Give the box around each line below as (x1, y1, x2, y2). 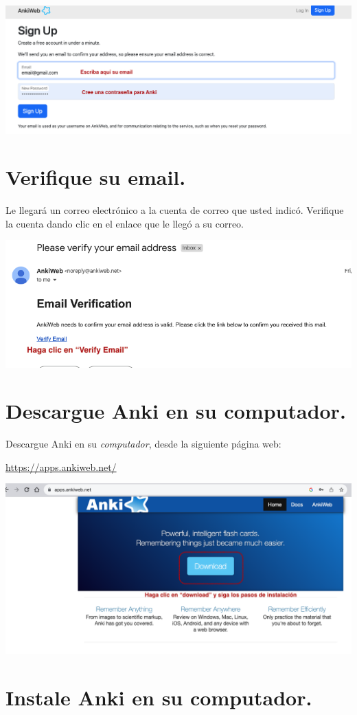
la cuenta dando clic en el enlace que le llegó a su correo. (5, 216, 244, 230)
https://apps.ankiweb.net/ (5, 459, 117, 474)
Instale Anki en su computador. (5, 683, 312, 712)
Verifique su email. (5, 163, 186, 191)
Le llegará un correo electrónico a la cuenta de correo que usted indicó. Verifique (5, 203, 344, 217)
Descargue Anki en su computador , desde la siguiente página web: (5, 437, 281, 451)
